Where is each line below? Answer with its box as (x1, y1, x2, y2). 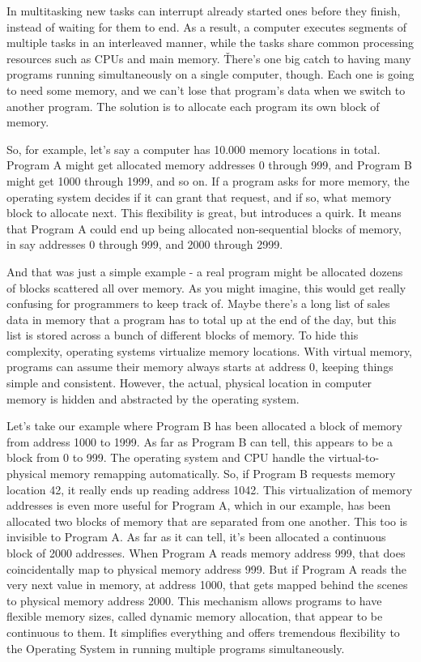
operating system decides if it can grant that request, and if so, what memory (6, 188, 392, 205)
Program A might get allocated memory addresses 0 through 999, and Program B (6, 156, 412, 173)
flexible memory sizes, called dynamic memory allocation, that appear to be (6, 608, 383, 625)
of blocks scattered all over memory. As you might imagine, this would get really (6, 279, 406, 296)
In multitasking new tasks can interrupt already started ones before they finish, (6, 2, 401, 19)
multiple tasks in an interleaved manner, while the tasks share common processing (6, 34, 415, 51)
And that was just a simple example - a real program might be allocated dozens (6, 263, 403, 280)
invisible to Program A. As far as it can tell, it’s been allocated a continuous (6, 528, 386, 545)
